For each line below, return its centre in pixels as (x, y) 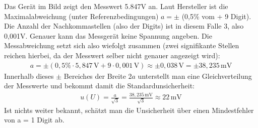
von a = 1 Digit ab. (34, 120)
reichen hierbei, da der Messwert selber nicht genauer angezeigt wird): (112, 55)
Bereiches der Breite (95, 76)
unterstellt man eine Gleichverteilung (195, 76)
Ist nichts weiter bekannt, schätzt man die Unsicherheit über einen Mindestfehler (129, 110)
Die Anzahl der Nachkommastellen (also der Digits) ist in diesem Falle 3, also (124, 26)
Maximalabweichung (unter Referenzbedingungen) (81, 16)
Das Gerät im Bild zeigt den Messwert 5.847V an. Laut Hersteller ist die (116, 6)
